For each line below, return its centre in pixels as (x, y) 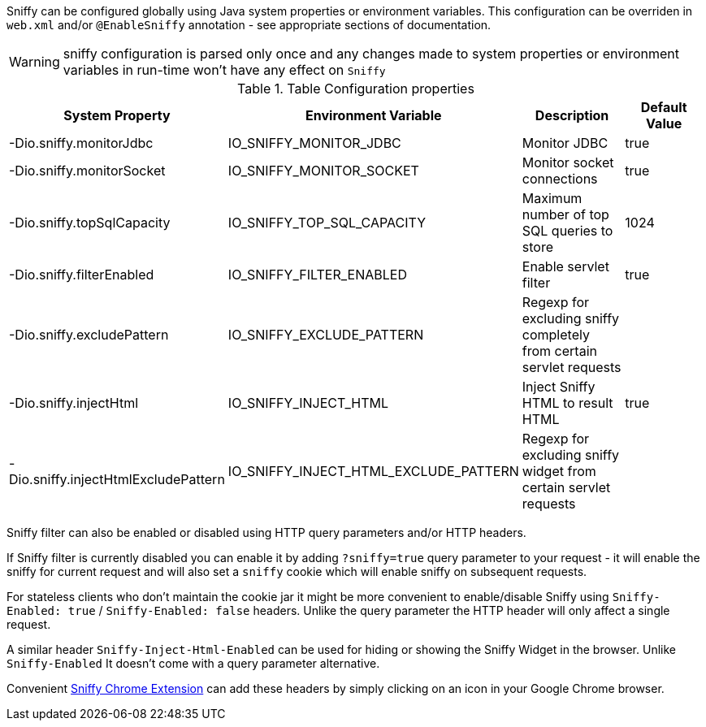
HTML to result (567, 403)
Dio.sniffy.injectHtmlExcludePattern (117, 479)
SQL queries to (567, 231)
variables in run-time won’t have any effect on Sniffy (224, 70)
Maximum (552, 198)
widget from (559, 471)
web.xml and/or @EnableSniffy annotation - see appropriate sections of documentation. (249, 25)
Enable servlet (565, 266)
